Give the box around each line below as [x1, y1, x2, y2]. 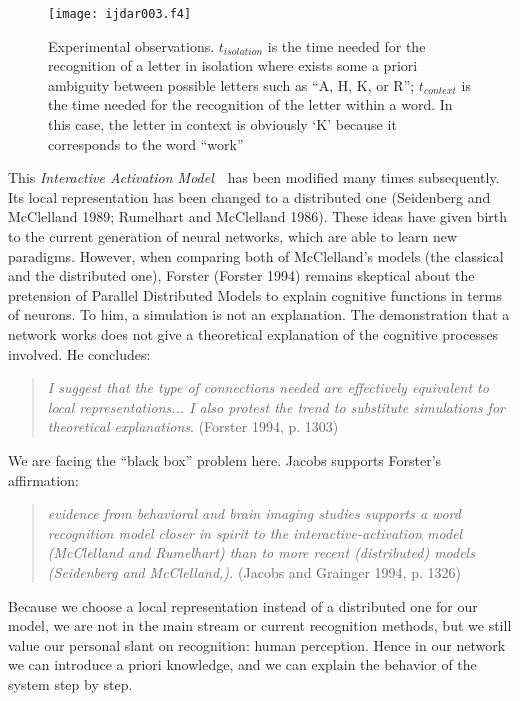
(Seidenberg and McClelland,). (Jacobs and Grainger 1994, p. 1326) [47, 561, 461, 582]
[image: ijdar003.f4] [48, 7, 192, 21]
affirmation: [8, 469, 79, 490]
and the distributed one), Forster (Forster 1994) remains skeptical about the [8, 265, 475, 286]
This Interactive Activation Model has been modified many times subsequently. [8, 167, 500, 188]
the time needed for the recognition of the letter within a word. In [48, 94, 453, 115]
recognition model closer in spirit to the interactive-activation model [47, 522, 463, 543]
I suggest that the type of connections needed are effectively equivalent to [47, 377, 489, 398]
